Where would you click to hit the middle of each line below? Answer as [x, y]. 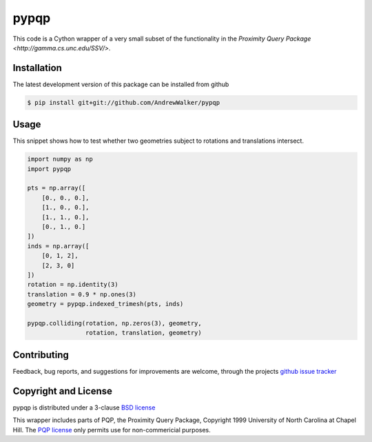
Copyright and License [63, 391]
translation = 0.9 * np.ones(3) [82, 294]
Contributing [41, 355]
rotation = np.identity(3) [73, 285]
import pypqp [49, 169]
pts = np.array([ [56, 188]
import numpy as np [60, 159]
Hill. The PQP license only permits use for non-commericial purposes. [112, 430]
